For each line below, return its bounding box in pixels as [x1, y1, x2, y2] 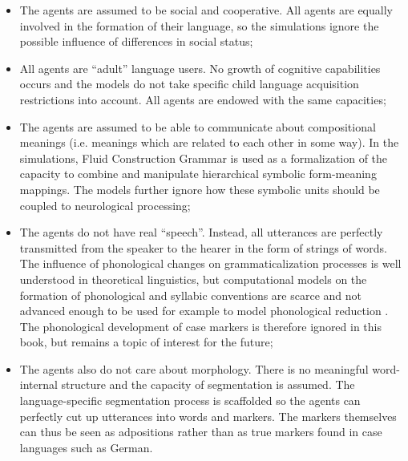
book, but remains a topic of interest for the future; [19, 334, 273, 350]
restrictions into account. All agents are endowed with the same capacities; [19, 91, 386, 107]
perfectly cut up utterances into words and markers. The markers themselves [19, 407, 397, 424]
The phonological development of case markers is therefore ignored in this [19, 317, 382, 334]
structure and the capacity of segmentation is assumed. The [61, 376, 355, 393]
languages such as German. [19, 439, 153, 455]
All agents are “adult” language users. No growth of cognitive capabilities [19, 59, 381, 76]
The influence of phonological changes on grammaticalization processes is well [19, 255, 402, 272]
